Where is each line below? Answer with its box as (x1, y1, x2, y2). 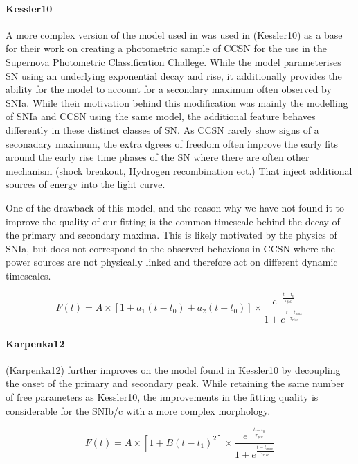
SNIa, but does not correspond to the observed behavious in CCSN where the (6, 241, 335, 255)
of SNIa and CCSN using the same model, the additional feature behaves (6, 109, 316, 123)
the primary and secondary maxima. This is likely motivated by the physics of (6, 227, 337, 242)
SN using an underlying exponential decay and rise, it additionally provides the (6, 68, 342, 83)
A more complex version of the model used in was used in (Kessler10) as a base (6, 27, 343, 42)
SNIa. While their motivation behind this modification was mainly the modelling (6, 95, 348, 110)
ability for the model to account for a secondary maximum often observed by (6, 82, 332, 96)
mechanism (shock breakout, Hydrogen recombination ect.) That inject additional (6, 163, 352, 178)
